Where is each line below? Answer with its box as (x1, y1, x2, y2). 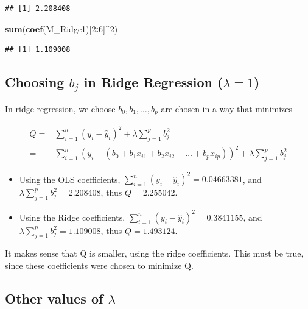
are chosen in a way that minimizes (161, 102, 293, 115)
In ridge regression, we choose (5, 102, 116, 115)
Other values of (5, 289, 103, 308)
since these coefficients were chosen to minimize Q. (5, 259, 194, 272)
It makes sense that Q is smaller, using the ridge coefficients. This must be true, (5, 247, 304, 260)
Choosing (5, 73, 65, 91)
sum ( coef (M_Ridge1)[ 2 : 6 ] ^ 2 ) (5, 22, 118, 35)
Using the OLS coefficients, (19, 172, 121, 185)
